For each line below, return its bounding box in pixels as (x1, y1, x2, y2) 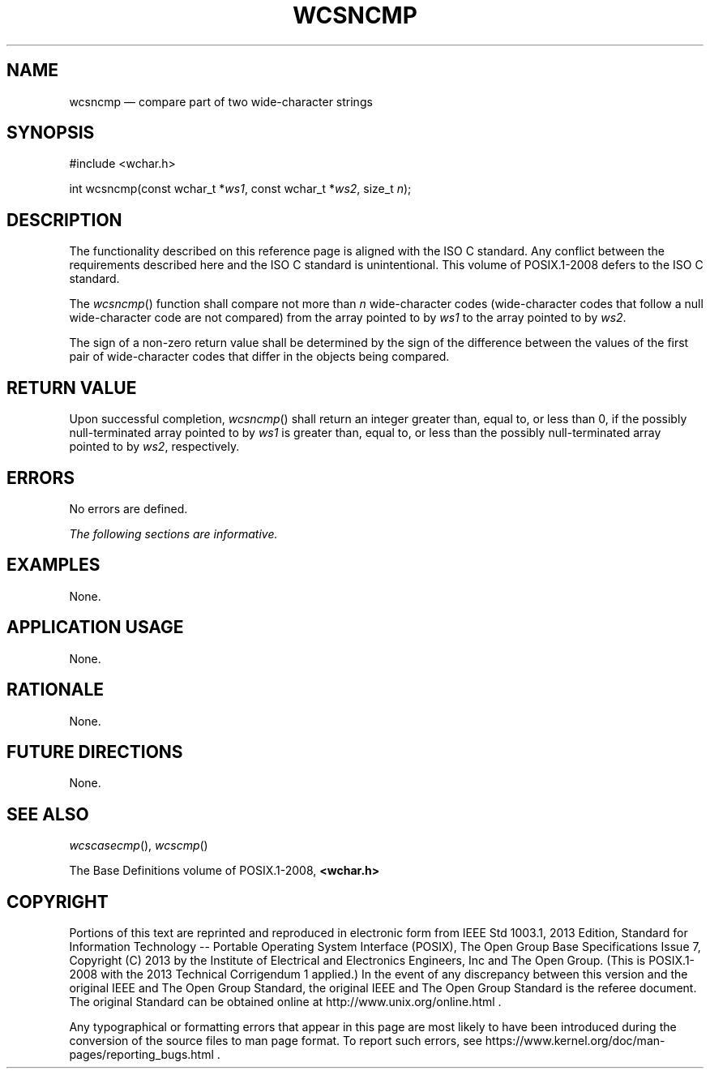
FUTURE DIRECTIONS (6, 741, 183, 762)
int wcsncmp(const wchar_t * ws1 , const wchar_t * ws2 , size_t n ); (69, 182, 412, 196)
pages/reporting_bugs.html (69, 1047, 214, 1062)
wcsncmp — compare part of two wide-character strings (69, 94, 373, 109)
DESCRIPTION (6, 209, 122, 230)
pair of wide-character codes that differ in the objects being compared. (69, 349, 450, 364)
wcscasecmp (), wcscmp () (69, 838, 208, 853)
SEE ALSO (6, 803, 89, 824)
